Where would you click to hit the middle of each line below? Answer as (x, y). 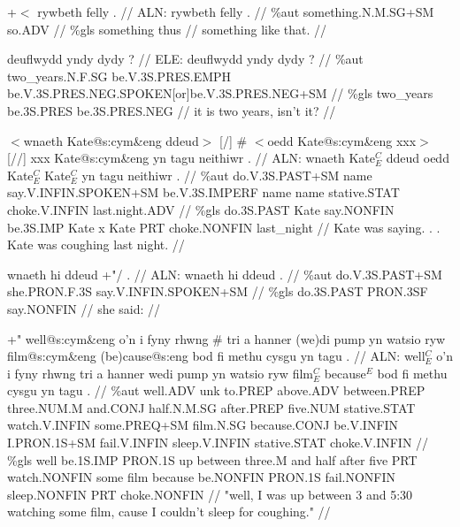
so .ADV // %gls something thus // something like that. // (167, 29)
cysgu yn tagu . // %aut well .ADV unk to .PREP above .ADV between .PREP (216, 390)
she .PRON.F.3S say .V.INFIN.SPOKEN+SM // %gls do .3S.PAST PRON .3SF (218, 291)
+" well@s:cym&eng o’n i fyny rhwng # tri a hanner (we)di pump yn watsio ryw (226, 338)
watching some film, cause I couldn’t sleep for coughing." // (169, 512)
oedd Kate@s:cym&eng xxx (342, 140)
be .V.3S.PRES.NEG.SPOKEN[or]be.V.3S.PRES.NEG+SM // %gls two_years (220, 93)
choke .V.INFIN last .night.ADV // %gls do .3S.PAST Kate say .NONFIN (201, 209)
